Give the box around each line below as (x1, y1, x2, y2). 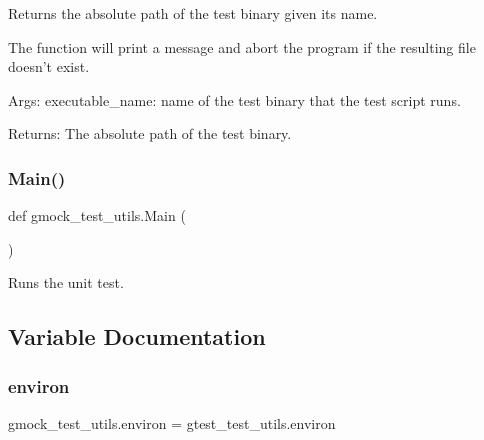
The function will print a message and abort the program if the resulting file (8, 36, 476, 57)
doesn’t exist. (8, 56, 90, 77)
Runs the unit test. (8, 272, 124, 293)
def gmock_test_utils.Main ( (8, 205, 186, 226)
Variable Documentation (8, 321, 266, 352)
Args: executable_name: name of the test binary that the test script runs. (8, 89, 461, 110)
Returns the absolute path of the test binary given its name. (8, 3, 378, 23)
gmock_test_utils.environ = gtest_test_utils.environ (8, 412, 336, 433)
